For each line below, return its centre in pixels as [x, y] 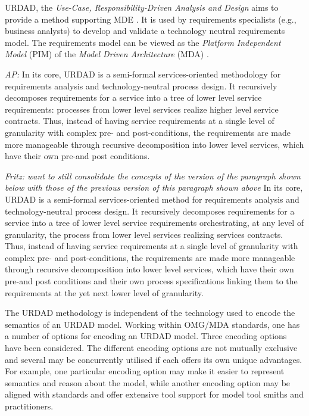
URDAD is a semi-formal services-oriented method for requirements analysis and [152, 199]
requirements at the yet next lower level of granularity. [104, 292]
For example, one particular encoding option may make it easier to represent [145, 371]
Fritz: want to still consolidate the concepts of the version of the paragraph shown [153, 176]
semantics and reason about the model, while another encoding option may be [148, 382]
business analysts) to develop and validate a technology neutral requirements [145, 31]
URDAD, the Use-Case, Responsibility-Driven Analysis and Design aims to [142, 7]
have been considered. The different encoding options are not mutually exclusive [151, 348]
